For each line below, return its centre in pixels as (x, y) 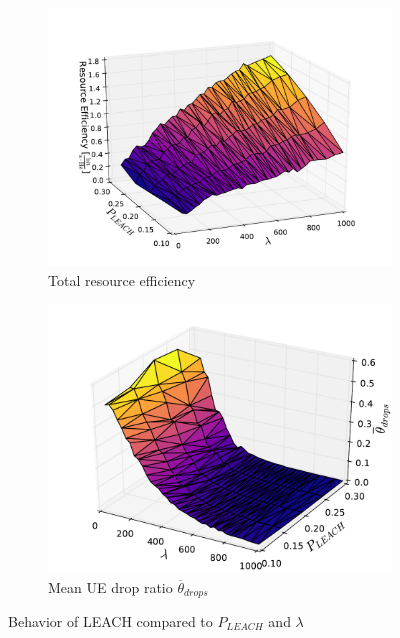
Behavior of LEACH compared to (110, 620)
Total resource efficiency (122, 279)
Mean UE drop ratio (110, 586)
